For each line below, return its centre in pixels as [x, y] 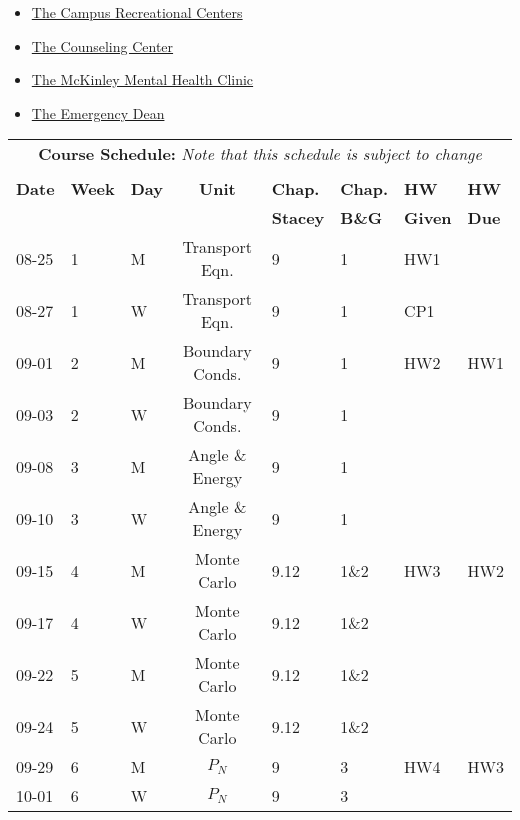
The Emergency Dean [98, 112]
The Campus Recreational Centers [137, 12]
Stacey [298, 218]
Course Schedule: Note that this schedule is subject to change [260, 154]
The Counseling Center [102, 45]
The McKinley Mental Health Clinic [142, 79]
